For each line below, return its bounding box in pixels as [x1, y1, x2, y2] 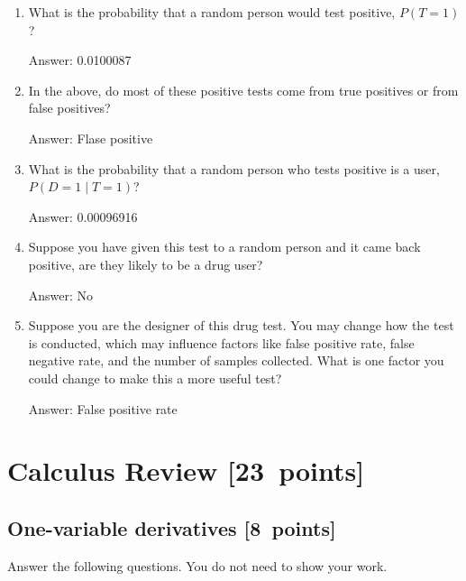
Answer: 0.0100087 [28, 51, 132, 69]
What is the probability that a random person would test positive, [28, 3, 396, 21]
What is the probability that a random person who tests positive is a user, [28, 159, 440, 178]
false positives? [28, 98, 111, 117]
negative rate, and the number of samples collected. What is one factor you [28, 351, 444, 370]
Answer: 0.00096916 [28, 207, 138, 226]
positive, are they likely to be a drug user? [28, 254, 263, 273]
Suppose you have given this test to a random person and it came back [28, 237, 421, 256]
